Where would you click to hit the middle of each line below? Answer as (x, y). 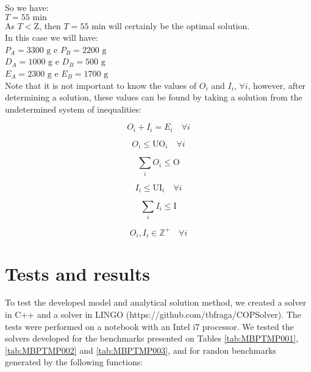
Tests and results (78, 273)
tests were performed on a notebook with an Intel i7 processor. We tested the (149, 326)
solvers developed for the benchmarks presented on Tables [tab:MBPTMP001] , (152, 338)
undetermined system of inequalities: (73, 109)
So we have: (27, 7)
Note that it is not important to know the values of (101, 85)
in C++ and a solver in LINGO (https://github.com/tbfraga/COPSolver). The (153, 314)
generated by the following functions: (74, 362)
